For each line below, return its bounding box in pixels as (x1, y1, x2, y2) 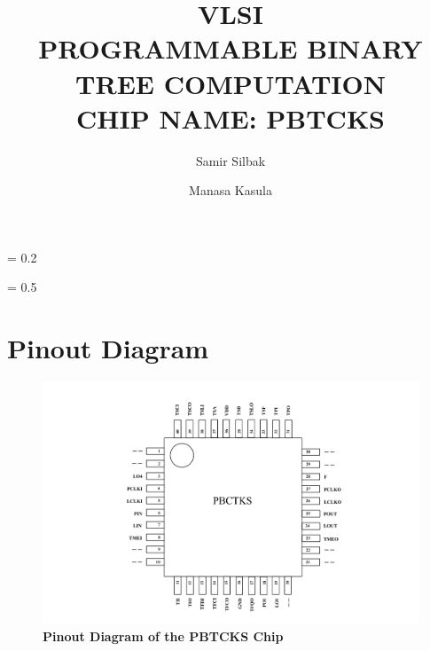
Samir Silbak (195, 151, 266, 169)
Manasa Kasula (189, 181, 272, 200)
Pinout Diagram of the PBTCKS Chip (43, 626, 284, 645)
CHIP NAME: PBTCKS (75, 99, 386, 136)
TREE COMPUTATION (75, 65, 386, 101)
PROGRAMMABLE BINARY (38, 30, 423, 67)
